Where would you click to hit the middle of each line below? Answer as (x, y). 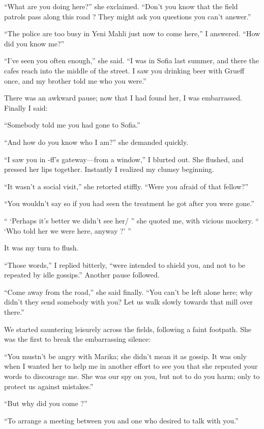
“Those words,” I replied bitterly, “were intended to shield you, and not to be (125, 264)
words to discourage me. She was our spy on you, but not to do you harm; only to (132, 376)
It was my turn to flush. (41, 248)
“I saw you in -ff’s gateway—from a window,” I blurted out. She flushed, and (124, 159)
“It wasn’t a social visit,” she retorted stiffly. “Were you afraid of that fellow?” (126, 186)
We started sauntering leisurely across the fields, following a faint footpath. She (128, 329)
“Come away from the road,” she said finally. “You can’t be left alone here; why (128, 292)
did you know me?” (34, 43)
